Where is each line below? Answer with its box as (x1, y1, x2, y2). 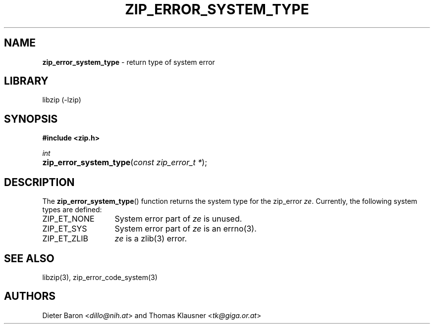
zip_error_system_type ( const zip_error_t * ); (42, 157, 207, 168)
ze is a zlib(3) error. (114, 234, 187, 244)
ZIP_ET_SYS (42, 224, 87, 234)
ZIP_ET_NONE (42, 214, 95, 224)
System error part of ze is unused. (114, 214, 242, 224)
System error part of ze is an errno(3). (114, 224, 257, 234)
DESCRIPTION (4, 176, 75, 188)
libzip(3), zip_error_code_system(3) (42, 273, 158, 281)
